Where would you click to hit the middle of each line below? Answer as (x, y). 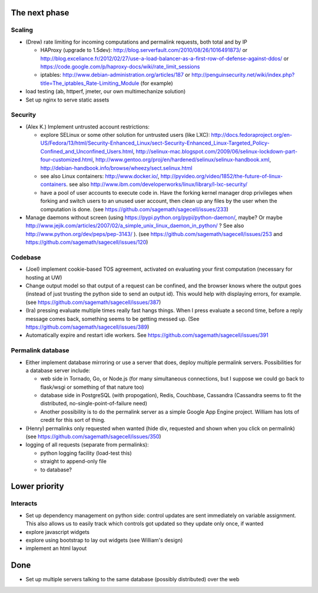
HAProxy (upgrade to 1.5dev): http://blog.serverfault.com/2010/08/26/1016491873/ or (144, 50)
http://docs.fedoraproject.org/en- (252, 135)
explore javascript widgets (57, 532)
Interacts (24, 503)
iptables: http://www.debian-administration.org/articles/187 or (115, 75)
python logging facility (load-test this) (86, 453)
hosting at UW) (44, 277)
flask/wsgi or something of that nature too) (92, 387)
